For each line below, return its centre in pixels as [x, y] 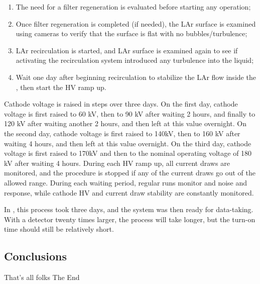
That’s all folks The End [42, 277]
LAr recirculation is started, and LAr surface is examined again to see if [127, 50]
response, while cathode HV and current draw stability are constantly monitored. [129, 192]
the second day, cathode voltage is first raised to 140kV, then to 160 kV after [122, 133]
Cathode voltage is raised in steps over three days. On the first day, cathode [121, 104]
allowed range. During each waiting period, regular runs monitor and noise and [126, 182]
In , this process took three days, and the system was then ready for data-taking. [129, 209]
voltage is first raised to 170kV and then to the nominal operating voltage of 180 [128, 153]
